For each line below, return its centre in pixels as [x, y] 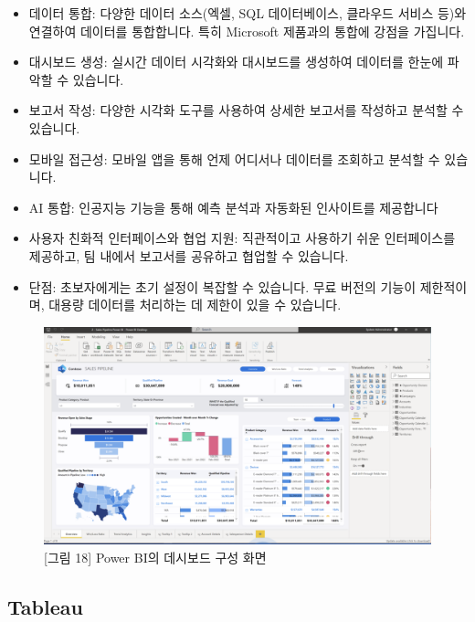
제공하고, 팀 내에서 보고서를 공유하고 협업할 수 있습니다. [189, 255]
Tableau [45, 606]
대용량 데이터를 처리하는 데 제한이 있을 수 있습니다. [195, 305]
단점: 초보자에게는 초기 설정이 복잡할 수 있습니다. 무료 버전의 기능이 [222, 286]
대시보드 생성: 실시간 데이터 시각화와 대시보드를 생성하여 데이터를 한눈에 [236, 62]
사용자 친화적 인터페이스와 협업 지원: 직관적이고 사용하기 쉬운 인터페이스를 [242, 238]
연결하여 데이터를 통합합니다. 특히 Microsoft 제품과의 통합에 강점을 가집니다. [247, 31]
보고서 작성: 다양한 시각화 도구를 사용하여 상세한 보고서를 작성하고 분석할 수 [246, 110]
